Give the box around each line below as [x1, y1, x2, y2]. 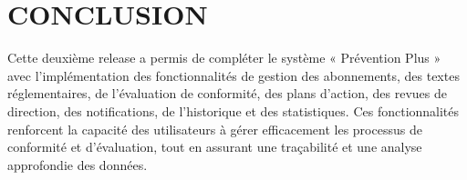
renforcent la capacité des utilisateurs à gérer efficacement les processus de [7, 119, 422, 138]
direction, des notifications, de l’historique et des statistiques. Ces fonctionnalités [7, 101, 460, 120]
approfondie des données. [7, 155, 148, 174]
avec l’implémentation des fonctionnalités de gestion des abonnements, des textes [7, 65, 460, 85]
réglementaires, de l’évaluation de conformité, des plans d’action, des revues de [7, 84, 447, 103]
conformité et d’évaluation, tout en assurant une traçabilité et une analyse [7, 137, 422, 156]
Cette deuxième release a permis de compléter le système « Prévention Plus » [7, 48, 441, 67]
